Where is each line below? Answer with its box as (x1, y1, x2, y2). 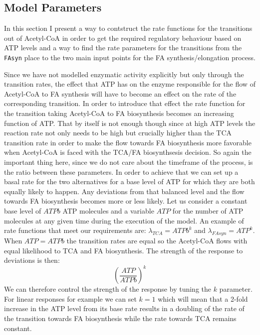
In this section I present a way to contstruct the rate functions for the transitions (4, 23, 253, 33)
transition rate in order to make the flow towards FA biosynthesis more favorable (4, 137, 252, 147)
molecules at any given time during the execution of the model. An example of (4, 215, 244, 225)
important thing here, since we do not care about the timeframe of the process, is (4, 156, 253, 167)
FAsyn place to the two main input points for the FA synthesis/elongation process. (4, 52, 256, 62)
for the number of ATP (172, 205, 244, 216)
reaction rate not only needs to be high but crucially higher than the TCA (4, 127, 232, 138)
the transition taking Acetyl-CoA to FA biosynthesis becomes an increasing (4, 108, 234, 118)
